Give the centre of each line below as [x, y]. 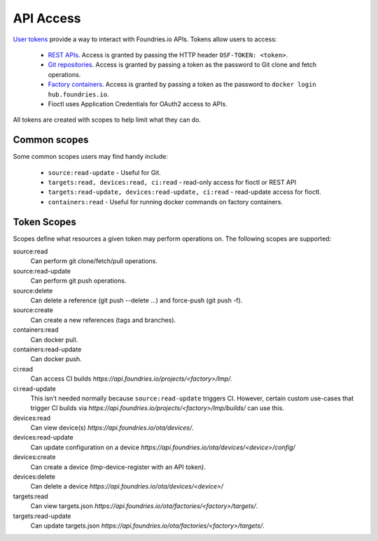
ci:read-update [34, 388]
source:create [33, 310]
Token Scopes [45, 222]
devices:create [34, 457]
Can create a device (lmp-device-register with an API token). [118, 467]
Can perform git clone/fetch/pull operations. [94, 261]
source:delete [33, 290]
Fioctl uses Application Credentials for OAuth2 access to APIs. [138, 104]
